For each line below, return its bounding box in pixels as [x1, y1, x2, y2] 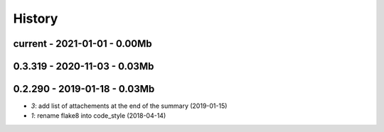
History [13, 11, 58, 26]
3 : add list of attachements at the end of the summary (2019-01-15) [31, 101, 228, 110]
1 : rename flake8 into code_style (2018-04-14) [31, 111, 166, 120]
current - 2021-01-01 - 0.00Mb [13, 38, 152, 50]
